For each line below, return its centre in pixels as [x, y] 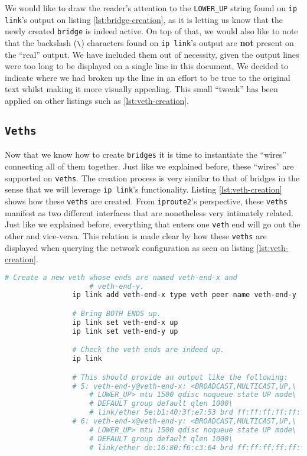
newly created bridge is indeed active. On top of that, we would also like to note [151, 31]
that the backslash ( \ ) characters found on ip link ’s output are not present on [149, 42]
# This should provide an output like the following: [180, 377]
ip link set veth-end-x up [125, 322]
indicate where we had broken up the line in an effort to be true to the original [148, 77]
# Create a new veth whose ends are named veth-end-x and [121, 277]
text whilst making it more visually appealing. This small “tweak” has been [141, 89]
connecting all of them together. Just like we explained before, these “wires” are [149, 166]
